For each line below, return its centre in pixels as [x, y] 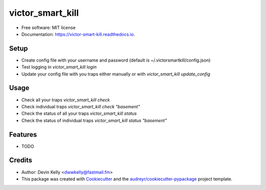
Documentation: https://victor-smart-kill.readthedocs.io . [78, 34]
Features [23, 135]
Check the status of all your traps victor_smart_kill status [79, 114]
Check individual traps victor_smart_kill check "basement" [81, 106]
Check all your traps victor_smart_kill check [66, 100]
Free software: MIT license [49, 28]
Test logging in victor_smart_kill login [59, 67]
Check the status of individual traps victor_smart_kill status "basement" [94, 120]
